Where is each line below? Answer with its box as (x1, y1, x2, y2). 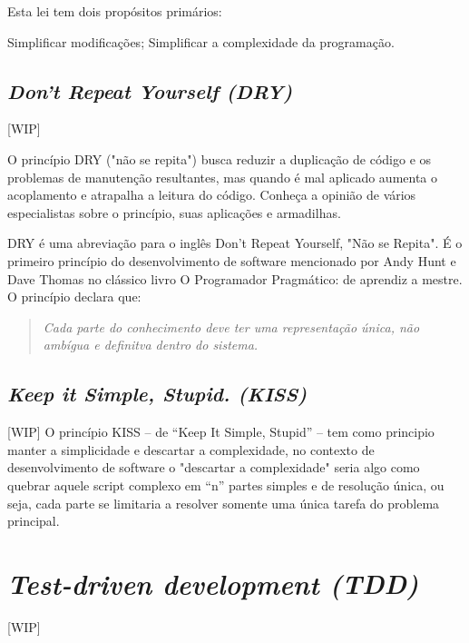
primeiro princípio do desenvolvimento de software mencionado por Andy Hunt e (7, 251, 456, 270)
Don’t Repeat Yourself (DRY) (7, 76, 293, 104)
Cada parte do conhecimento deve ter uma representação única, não (43, 317, 420, 336)
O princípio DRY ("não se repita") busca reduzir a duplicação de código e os (7, 149, 432, 168)
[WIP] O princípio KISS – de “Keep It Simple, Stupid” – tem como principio (7, 422, 435, 441)
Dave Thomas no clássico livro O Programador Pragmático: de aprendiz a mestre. (7, 269, 463, 288)
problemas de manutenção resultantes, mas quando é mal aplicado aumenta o (7, 167, 438, 186)
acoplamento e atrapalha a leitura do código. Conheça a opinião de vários (7, 185, 416, 204)
